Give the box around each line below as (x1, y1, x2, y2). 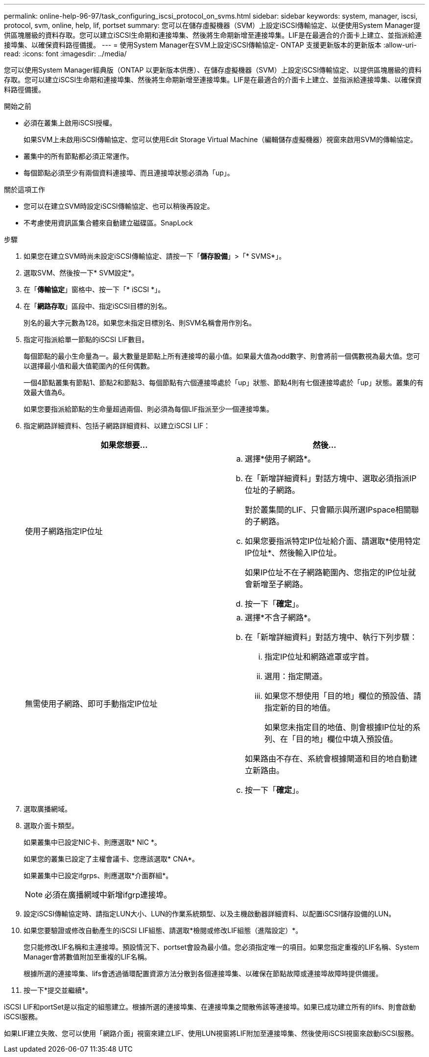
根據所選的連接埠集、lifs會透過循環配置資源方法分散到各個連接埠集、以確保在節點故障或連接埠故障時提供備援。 (24, 969, 383, 978)
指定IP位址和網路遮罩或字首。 (264, 652, 374, 662)
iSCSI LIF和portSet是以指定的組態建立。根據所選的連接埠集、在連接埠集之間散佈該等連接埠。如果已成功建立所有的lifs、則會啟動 (4, 1003, 416, 1011)
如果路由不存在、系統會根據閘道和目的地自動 (245, 754, 410, 763)
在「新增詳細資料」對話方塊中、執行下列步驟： (245, 632, 418, 642)
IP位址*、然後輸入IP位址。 (245, 548, 342, 558)
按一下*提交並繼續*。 (24, 986, 93, 994)
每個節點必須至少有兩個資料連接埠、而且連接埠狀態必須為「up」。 (24, 169, 234, 177)
